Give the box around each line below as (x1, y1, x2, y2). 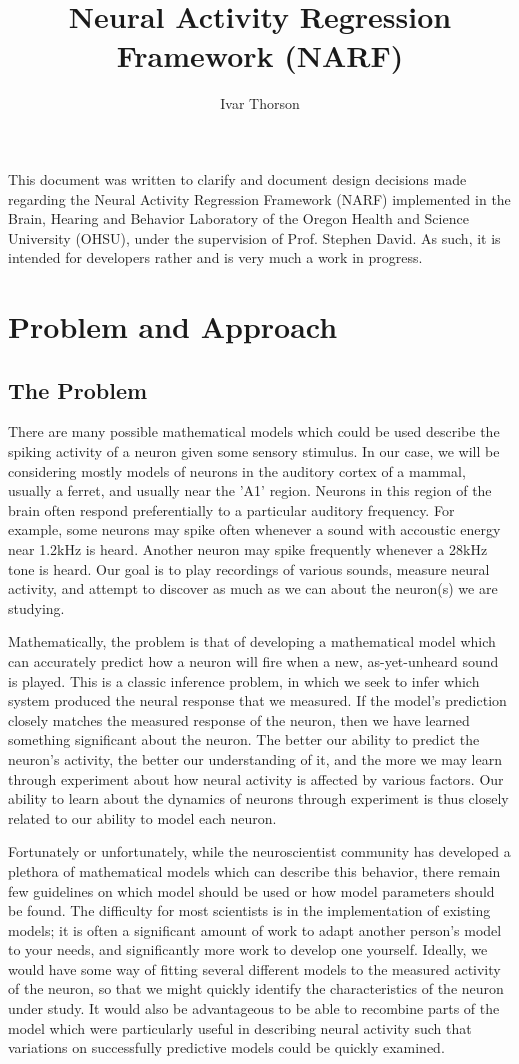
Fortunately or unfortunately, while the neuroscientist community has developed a (8, 841, 511, 862)
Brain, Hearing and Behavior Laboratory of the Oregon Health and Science (8, 208, 469, 229)
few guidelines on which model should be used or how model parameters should (8, 880, 495, 901)
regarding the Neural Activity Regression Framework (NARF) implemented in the (8, 188, 511, 209)
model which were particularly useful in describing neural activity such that (8, 1017, 472, 1038)
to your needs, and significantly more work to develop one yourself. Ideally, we (8, 939, 488, 960)
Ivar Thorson (220, 93, 300, 114)
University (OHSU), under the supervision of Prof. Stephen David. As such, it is (8, 227, 501, 248)
